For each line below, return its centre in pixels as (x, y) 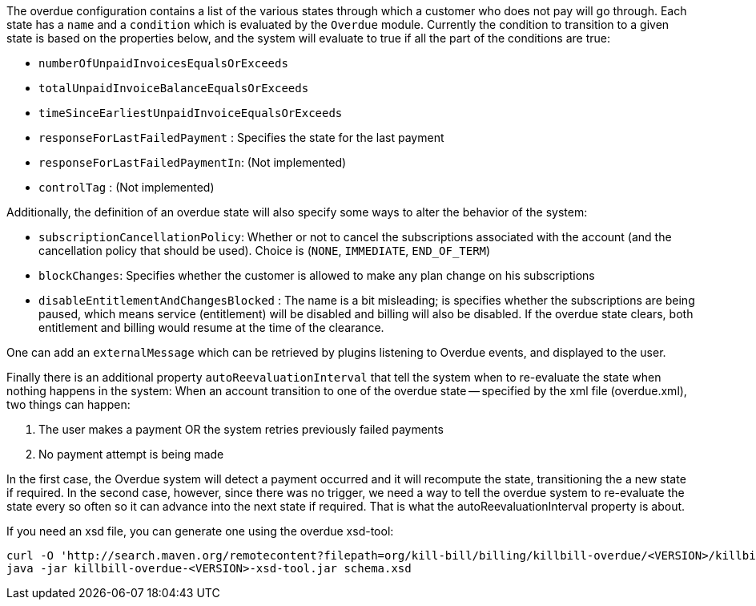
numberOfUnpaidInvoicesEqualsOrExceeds (163, 63)
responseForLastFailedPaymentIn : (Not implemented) (193, 162)
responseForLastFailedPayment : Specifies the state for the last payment (241, 137)
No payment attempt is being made (131, 454)
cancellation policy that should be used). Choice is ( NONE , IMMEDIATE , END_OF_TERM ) (265, 250)
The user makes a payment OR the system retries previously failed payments (241, 429)
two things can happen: (68, 404)
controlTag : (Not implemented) (127, 187)
